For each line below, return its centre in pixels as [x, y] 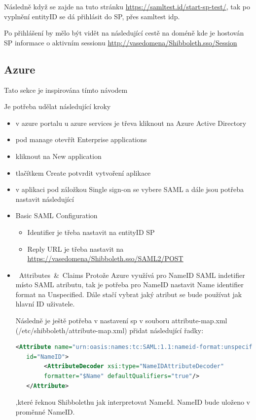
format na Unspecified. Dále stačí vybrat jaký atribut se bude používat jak [129, 294]
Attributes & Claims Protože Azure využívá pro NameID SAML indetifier [132, 275]
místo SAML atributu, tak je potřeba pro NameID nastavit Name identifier [129, 285]
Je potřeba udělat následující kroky [57, 106]
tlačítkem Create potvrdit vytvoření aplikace [83, 172]
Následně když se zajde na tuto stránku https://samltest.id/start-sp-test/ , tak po [127, 6]
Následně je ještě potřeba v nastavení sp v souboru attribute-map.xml [121, 321]
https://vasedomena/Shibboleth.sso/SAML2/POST [105, 258]
